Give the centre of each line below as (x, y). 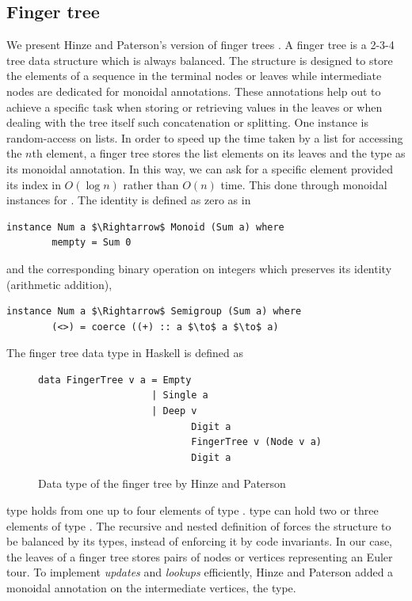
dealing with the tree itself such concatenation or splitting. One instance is (188, 122)
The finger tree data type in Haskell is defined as (125, 353)
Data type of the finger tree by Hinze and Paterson (162, 483)
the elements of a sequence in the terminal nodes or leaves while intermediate (194, 76)
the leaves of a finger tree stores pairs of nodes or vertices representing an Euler (200, 556)
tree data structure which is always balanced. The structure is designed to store (200, 60)
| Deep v (174, 411)
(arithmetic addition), (59, 284)
